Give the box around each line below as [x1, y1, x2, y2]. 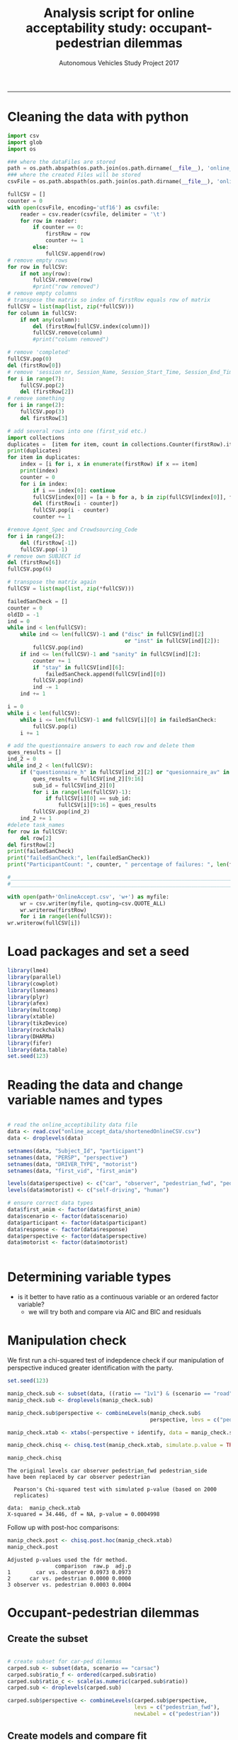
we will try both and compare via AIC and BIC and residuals [28, 1308, 202, 1316]
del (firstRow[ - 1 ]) [20, 539, 78, 546]
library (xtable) [7, 1013, 55, 1020]
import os [7, 145, 37, 153]
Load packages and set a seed [7, 944, 190, 959]
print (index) [20, 467, 59, 474]
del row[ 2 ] [20, 835, 52, 842]
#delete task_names [7, 821, 65, 828]
